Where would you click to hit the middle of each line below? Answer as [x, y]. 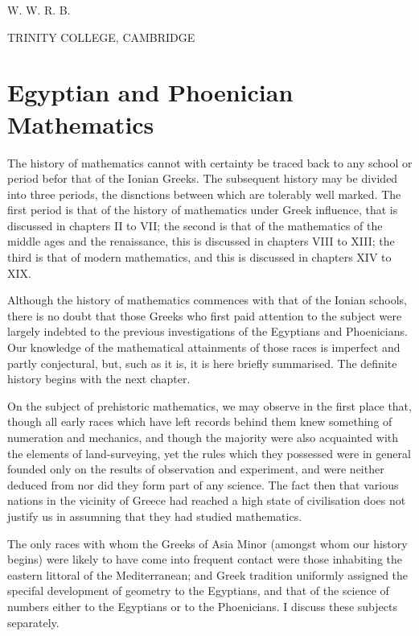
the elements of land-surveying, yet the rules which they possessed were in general [209, 453]
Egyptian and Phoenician [150, 92]
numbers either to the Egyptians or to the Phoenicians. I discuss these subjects [202, 606]
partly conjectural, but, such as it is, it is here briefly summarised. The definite [202, 363]
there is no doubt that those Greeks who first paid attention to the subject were [205, 315]
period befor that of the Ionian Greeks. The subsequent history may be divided [203, 178]
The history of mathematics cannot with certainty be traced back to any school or [210, 162]
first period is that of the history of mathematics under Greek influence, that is [203, 210]
